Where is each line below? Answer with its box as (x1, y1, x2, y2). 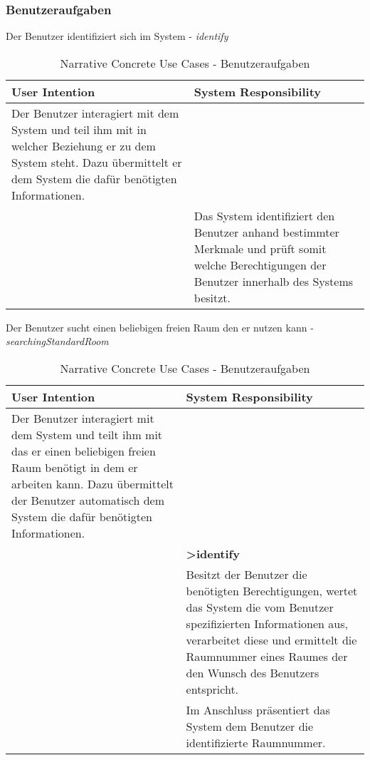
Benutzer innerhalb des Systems (194, 272, 354, 289)
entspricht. (186, 681, 239, 697)
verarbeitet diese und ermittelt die (186, 632, 357, 648)
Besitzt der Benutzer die (186, 566, 307, 582)
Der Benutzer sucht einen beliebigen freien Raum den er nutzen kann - (6, 319, 314, 334)
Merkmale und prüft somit (194, 240, 327, 257)
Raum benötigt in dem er (11, 459, 138, 476)
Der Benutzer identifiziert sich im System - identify (6, 29, 228, 43)
